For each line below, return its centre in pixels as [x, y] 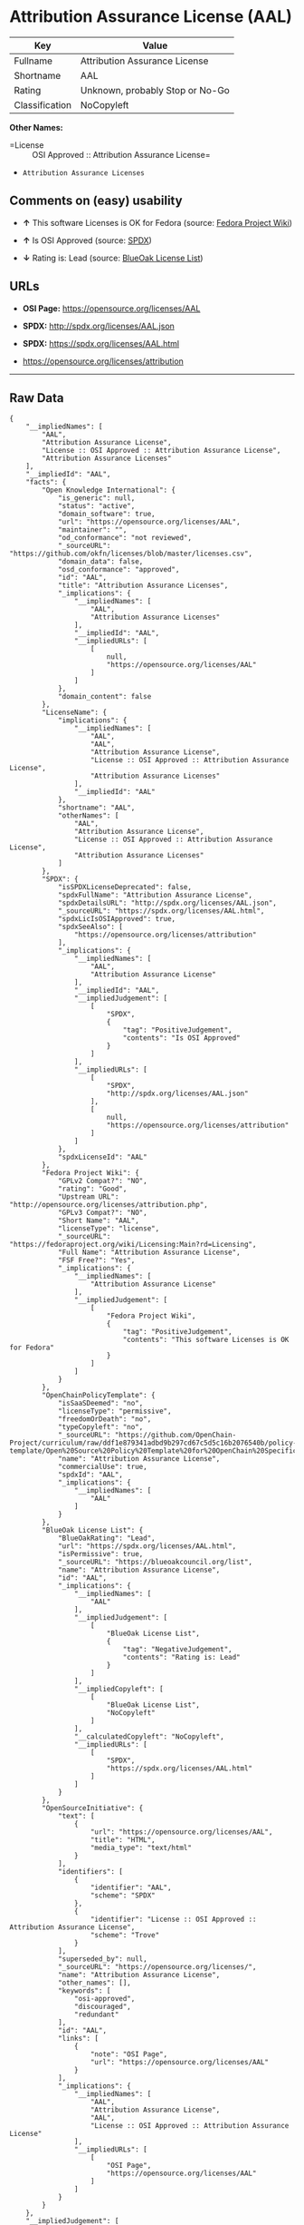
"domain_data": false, [100, 562]
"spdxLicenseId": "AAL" [102, 1157]
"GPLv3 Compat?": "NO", [102, 1213]
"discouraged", [102, 2007]
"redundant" [96, 2015]
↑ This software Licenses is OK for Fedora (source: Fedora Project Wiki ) [157, 222]
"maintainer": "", [92, 530]
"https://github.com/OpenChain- [176, 1436]
